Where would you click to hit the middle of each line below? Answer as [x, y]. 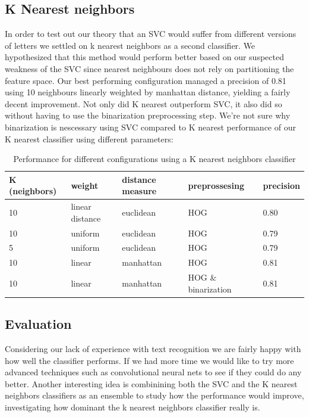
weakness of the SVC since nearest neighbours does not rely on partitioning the [149, 68]
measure [139, 191]
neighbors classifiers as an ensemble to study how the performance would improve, [154, 395]
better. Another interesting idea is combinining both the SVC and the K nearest [151, 383]
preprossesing [216, 185]
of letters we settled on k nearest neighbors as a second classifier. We [130, 45]
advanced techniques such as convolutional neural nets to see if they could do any [153, 372]
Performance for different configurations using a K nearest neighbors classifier [154, 159]
